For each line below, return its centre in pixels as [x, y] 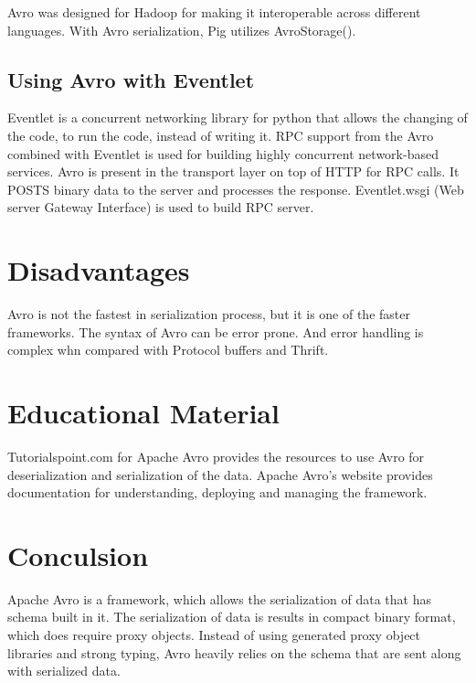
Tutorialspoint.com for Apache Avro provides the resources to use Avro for [216, 456]
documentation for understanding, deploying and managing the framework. [217, 492]
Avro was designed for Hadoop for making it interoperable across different [214, 12]
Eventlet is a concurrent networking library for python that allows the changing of [238, 117]
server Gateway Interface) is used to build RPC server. [161, 207]
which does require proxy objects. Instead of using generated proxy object [214, 635]
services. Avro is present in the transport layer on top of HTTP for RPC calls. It [233, 171]
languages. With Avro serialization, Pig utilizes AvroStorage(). [182, 30]
